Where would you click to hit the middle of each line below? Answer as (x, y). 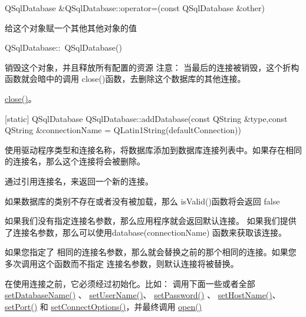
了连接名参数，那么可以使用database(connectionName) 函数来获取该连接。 (146, 232)
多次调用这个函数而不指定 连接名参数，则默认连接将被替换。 (122, 263)
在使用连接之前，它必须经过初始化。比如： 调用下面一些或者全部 (130, 283)
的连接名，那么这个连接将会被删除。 (75, 161)
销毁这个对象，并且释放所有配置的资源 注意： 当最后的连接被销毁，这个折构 (152, 67)
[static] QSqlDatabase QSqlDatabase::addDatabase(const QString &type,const (146, 118)
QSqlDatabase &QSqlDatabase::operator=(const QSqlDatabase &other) (135, 8)
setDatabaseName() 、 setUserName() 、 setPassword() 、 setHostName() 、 (143, 295)
